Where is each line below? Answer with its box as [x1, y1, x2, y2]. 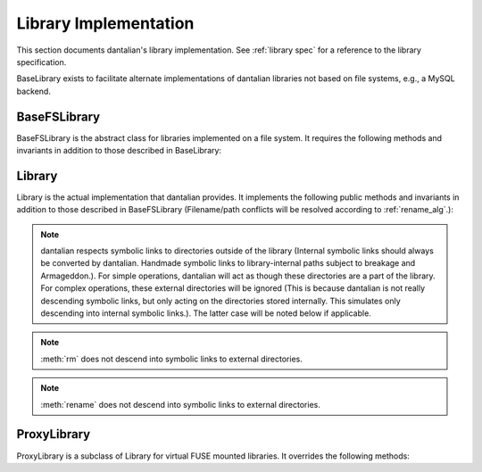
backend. [16, 86, 51, 96]
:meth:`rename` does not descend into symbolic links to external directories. [40, 399, 320, 410]
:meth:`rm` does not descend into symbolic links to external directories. [40, 353, 303, 364]
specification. [16, 56, 67, 67]
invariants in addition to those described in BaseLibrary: [16, 145, 222, 156]
